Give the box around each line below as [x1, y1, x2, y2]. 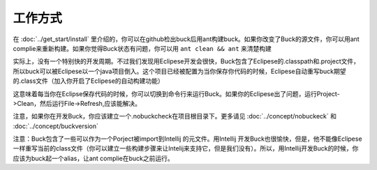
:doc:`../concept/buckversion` [13, 122, 99, 130]
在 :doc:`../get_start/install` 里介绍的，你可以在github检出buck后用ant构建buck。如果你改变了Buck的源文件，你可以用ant [13, 35, 360, 43]
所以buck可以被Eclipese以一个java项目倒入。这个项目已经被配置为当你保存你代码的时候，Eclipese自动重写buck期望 [13, 67, 346, 75]
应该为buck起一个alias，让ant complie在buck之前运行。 [13, 154, 174, 162]
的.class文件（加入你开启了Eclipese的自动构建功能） [13, 77, 164, 85]
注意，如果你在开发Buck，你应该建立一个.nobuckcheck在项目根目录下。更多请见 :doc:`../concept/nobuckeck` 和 [13, 112, 337, 121]
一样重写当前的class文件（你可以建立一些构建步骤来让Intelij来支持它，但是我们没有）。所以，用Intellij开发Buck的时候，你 [13, 144, 359, 153]
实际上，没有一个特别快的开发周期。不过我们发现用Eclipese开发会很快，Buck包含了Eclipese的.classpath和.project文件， [13, 57, 360, 65]
